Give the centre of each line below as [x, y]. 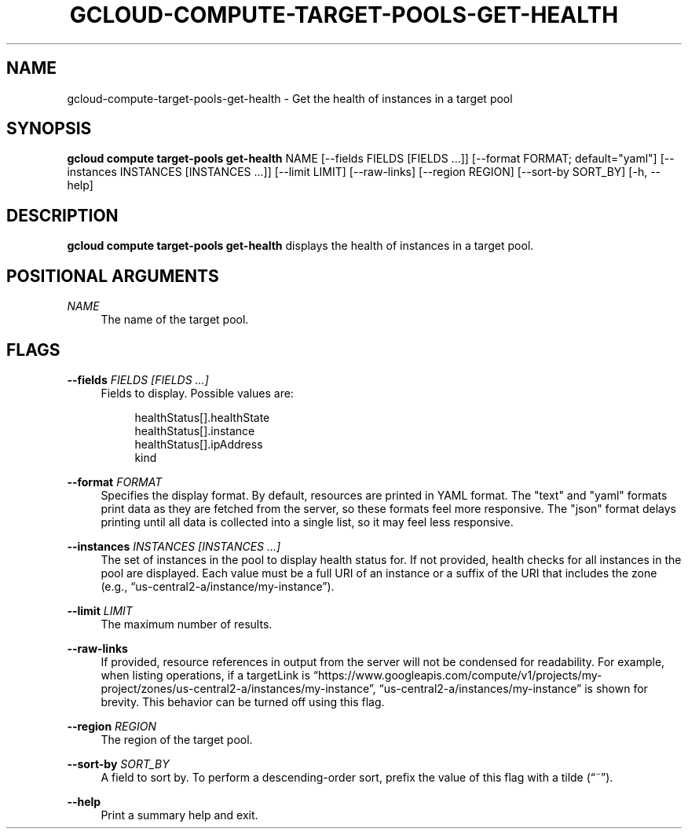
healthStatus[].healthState [202, 417]
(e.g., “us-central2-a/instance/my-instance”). [218, 586]
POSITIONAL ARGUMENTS [113, 276]
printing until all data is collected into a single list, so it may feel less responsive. [307, 522]
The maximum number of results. [187, 624]
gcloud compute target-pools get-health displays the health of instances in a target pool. [300, 246]
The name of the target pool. [175, 320]
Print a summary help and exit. [179, 815]
